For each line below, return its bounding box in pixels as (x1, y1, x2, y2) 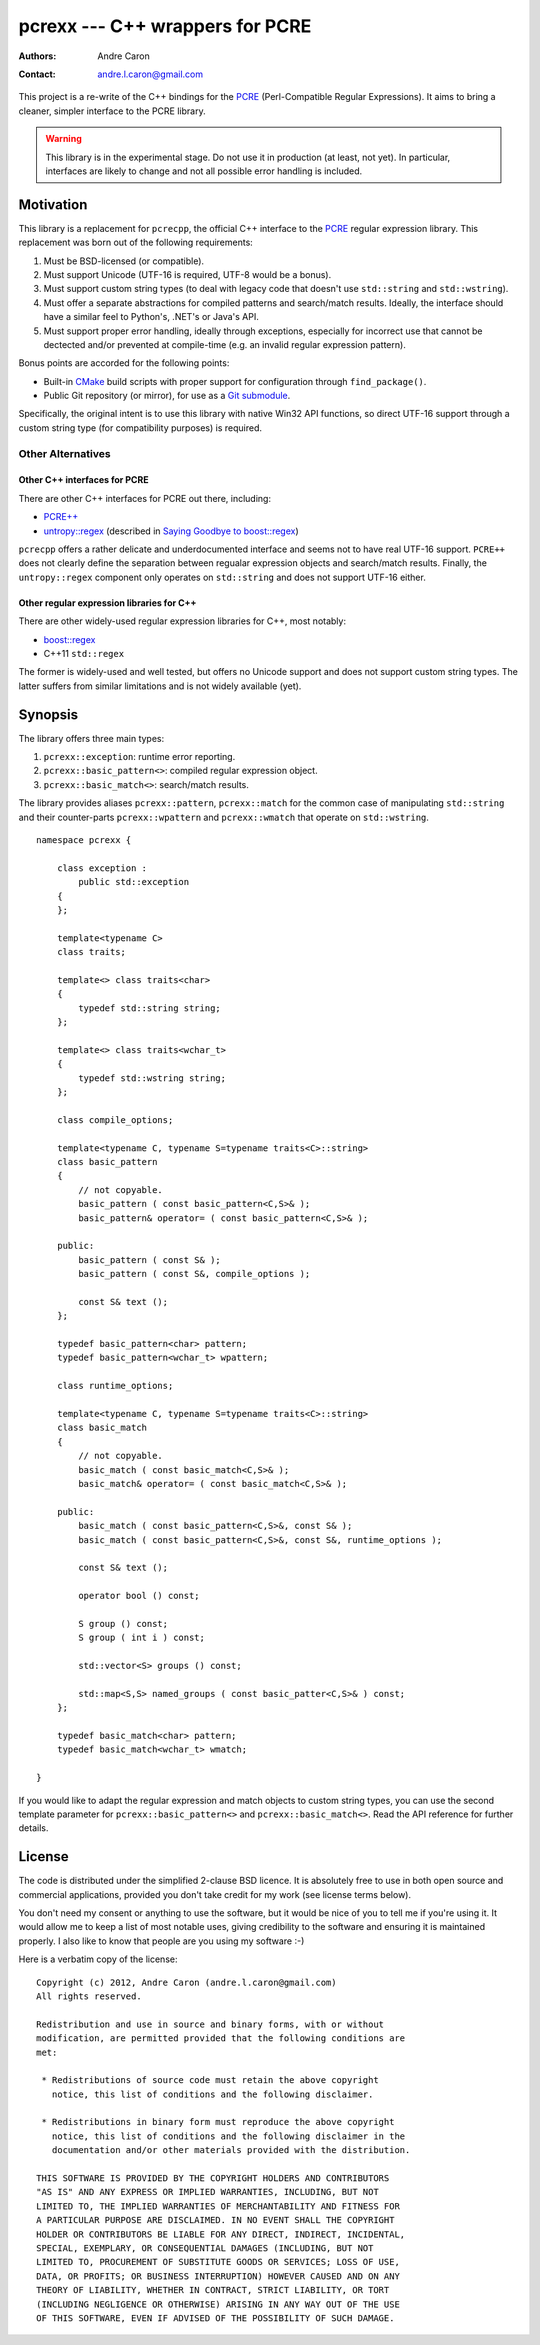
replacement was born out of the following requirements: (18, 236, 254, 249)
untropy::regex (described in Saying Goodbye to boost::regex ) (43, 525, 299, 537)
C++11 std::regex (43, 647, 125, 659)
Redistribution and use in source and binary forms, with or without (36, 2018, 385, 2030)
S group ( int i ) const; (78, 1632, 205, 1644)
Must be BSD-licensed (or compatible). (43, 255, 205, 267)
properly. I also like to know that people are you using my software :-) (18, 1935, 305, 1947)
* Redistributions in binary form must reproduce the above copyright (41, 2116, 395, 2128)
